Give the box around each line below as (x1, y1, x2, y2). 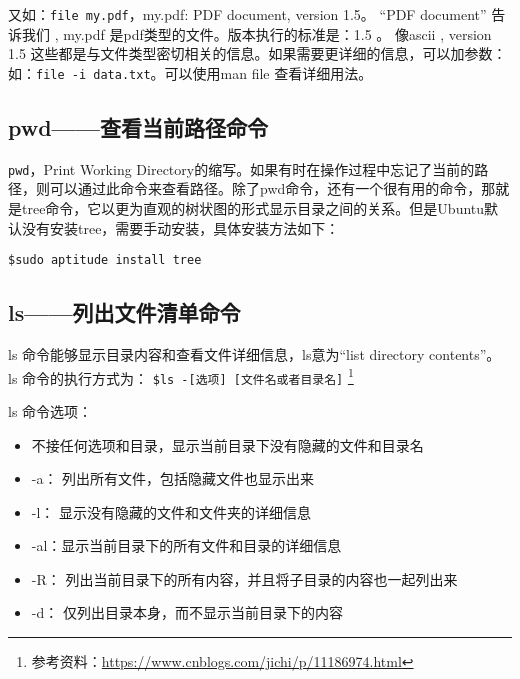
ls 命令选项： (8, 400, 93, 421)
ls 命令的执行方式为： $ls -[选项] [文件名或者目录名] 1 (8, 364, 354, 388)
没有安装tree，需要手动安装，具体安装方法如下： (21, 217, 340, 238)
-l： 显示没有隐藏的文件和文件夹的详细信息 (31, 501, 312, 522)
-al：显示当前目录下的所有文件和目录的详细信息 (31, 535, 342, 556)
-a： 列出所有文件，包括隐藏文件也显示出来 (31, 468, 315, 489)
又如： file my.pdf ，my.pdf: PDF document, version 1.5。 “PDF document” (8, 4, 487, 24)
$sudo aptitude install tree (8, 253, 202, 268)
